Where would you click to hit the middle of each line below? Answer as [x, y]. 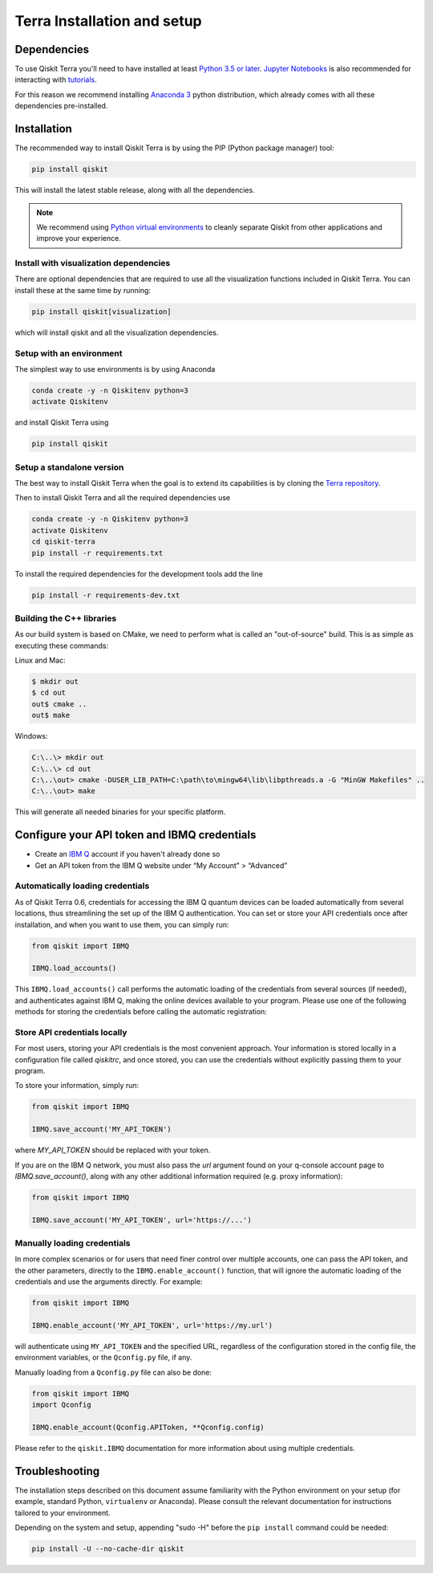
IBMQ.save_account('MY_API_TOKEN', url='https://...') [142, 1220]
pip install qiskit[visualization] [101, 312]
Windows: [31, 736]
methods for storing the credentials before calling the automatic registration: [141, 1012]
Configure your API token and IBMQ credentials [136, 835]
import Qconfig [61, 1405]
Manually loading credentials [73, 1243]
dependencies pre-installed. [61, 106]
